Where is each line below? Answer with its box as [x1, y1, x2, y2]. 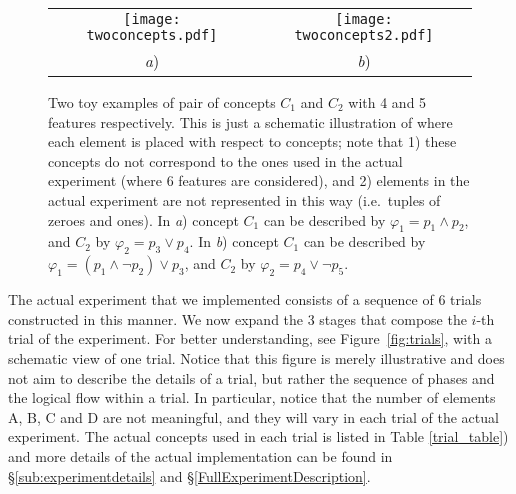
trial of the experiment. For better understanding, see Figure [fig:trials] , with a [8, 328, 492, 349]
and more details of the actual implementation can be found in [8, 445, 393, 466]
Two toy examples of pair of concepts [48, 92, 276, 112]
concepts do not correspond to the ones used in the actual [48, 150, 403, 171]
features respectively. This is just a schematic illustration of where [48, 111, 453, 132]
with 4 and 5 [348, 92, 427, 112]
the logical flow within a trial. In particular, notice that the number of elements [8, 387, 496, 408]
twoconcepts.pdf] [86, 27, 218, 43]
